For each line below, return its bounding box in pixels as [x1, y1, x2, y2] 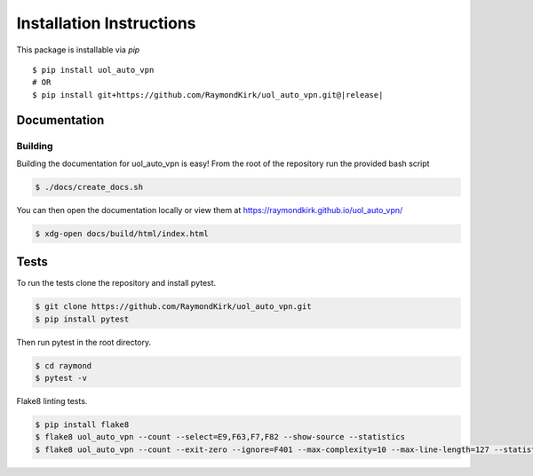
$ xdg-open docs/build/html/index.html [35, 228, 209, 239]
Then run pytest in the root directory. [16, 337, 152, 347]
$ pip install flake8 [35, 420, 130, 430]
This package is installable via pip [16, 44, 140, 55]
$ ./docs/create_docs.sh [35, 182, 144, 192]
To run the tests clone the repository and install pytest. [16, 278, 217, 289]
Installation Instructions [16, 13, 196, 33]
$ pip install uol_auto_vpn [32, 65, 155, 75]
